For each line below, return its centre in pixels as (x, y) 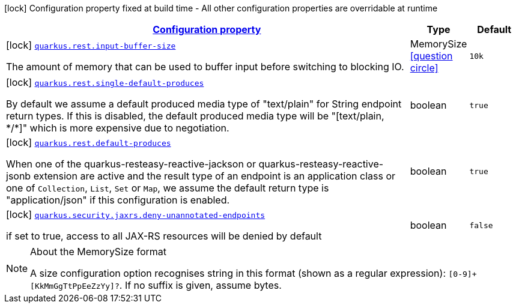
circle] (424, 68)
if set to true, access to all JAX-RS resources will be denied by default (164, 236)
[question (431, 56)
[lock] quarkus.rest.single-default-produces (105, 82)
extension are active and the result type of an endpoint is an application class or (214, 176)
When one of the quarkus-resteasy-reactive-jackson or (131, 164)
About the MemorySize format (98, 252)
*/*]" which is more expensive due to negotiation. (118, 128)
